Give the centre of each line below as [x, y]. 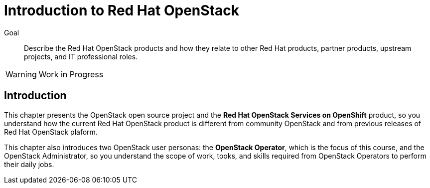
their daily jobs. [29, 164]
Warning [21, 74]
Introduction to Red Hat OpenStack [122, 10]
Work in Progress [71, 74]
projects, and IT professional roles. [81, 56]
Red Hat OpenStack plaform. [51, 132]
